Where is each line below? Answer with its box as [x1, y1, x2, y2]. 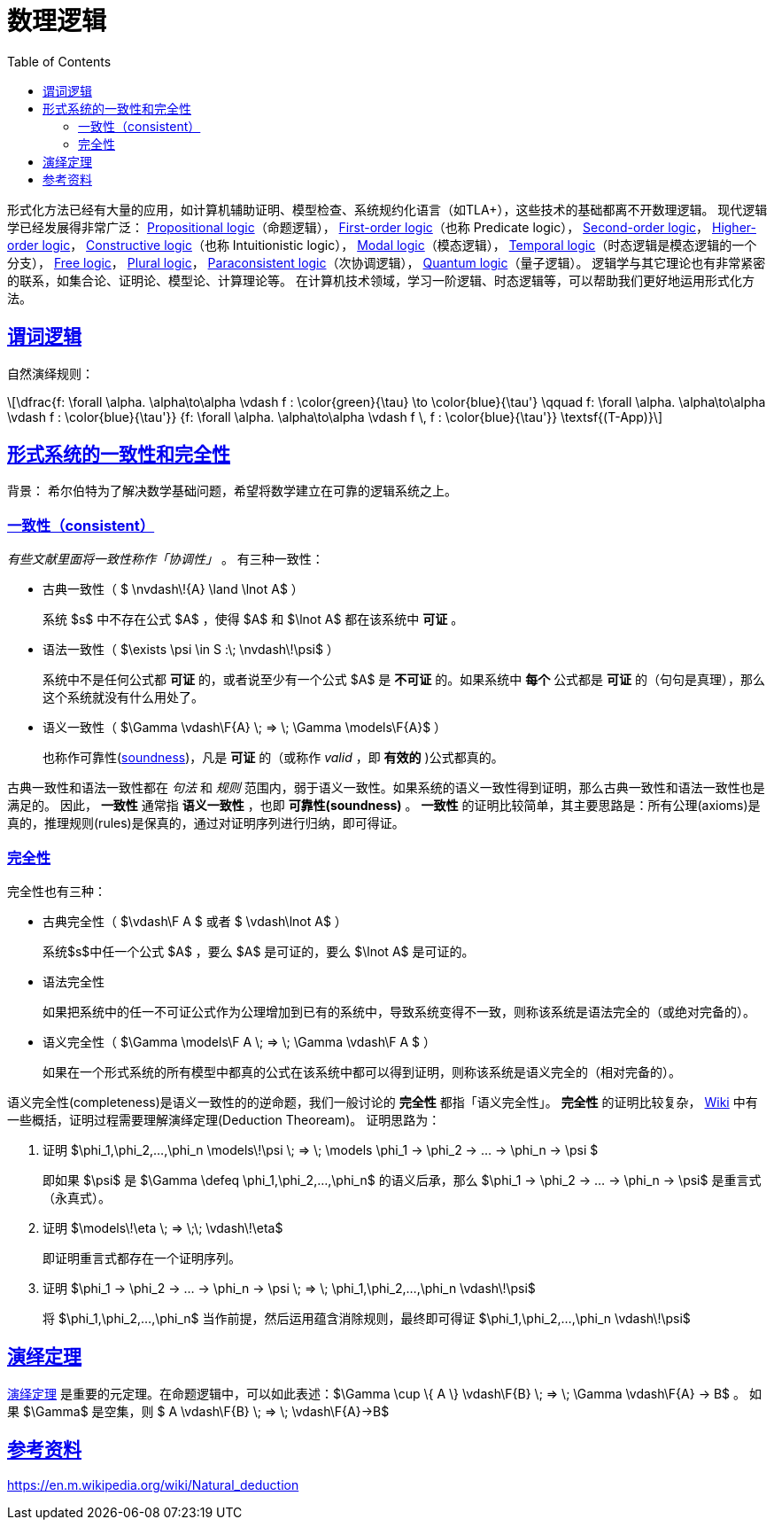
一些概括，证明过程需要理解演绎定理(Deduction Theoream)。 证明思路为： [7, 1111, 441, 1127]
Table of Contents [7, 53, 112, 69]
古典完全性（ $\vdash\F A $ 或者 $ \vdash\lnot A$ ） [43, 913, 347, 929]
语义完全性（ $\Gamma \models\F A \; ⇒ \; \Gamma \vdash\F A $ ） [43, 1033, 437, 1049]
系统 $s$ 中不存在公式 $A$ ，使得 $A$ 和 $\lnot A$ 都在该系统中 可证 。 [43, 612, 464, 627]
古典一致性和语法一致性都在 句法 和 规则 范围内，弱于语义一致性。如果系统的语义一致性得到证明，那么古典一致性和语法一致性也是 [7, 780, 765, 796]
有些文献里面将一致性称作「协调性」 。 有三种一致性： [7, 551, 324, 567]
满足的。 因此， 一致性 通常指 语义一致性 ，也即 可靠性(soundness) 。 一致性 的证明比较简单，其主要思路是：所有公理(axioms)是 [7, 798, 761, 814]
